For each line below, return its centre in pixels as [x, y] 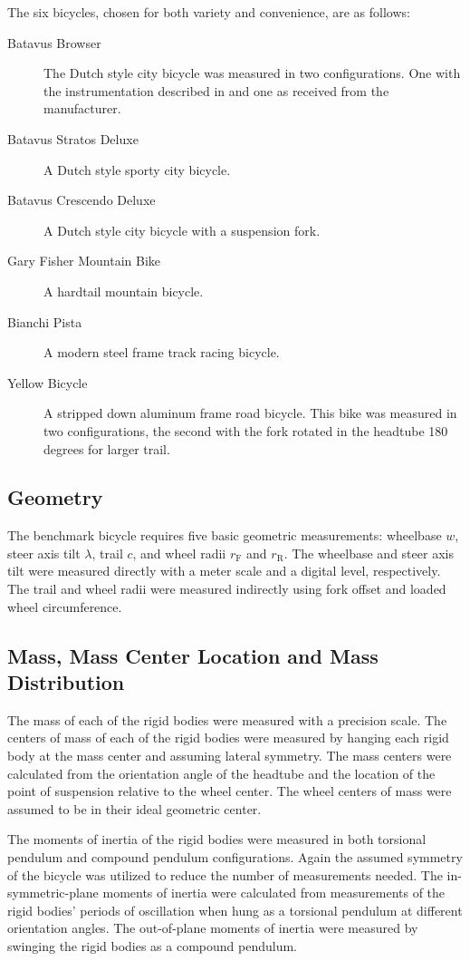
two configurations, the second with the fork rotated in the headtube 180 [246, 430]
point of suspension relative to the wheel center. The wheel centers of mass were [230, 791]
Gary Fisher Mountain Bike [84, 261]
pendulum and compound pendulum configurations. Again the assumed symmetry [235, 857]
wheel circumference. [65, 606]
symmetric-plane [53, 893]
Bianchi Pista [45, 321]
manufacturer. [82, 108]
